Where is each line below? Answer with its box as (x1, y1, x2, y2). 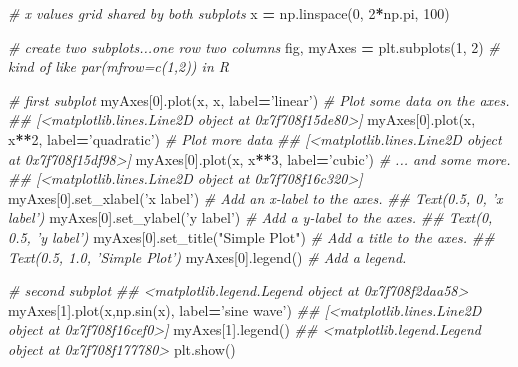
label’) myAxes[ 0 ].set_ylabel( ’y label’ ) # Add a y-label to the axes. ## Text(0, (8, 207, 493, 228)
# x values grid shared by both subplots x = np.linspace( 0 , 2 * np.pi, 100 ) (8, 3, 450, 23)
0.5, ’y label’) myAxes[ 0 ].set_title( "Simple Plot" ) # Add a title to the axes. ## (8, 226, 495, 247)
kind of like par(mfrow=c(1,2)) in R (8, 56, 229, 77)
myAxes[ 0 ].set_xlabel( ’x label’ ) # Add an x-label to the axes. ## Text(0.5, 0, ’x (8, 187, 503, 208)
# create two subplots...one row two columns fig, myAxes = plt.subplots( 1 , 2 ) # (8, 36, 500, 57)
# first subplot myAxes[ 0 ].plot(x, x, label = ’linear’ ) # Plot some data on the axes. (8, 89, 510, 110)
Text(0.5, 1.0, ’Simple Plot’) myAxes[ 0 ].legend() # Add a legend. (8, 246, 407, 267)
